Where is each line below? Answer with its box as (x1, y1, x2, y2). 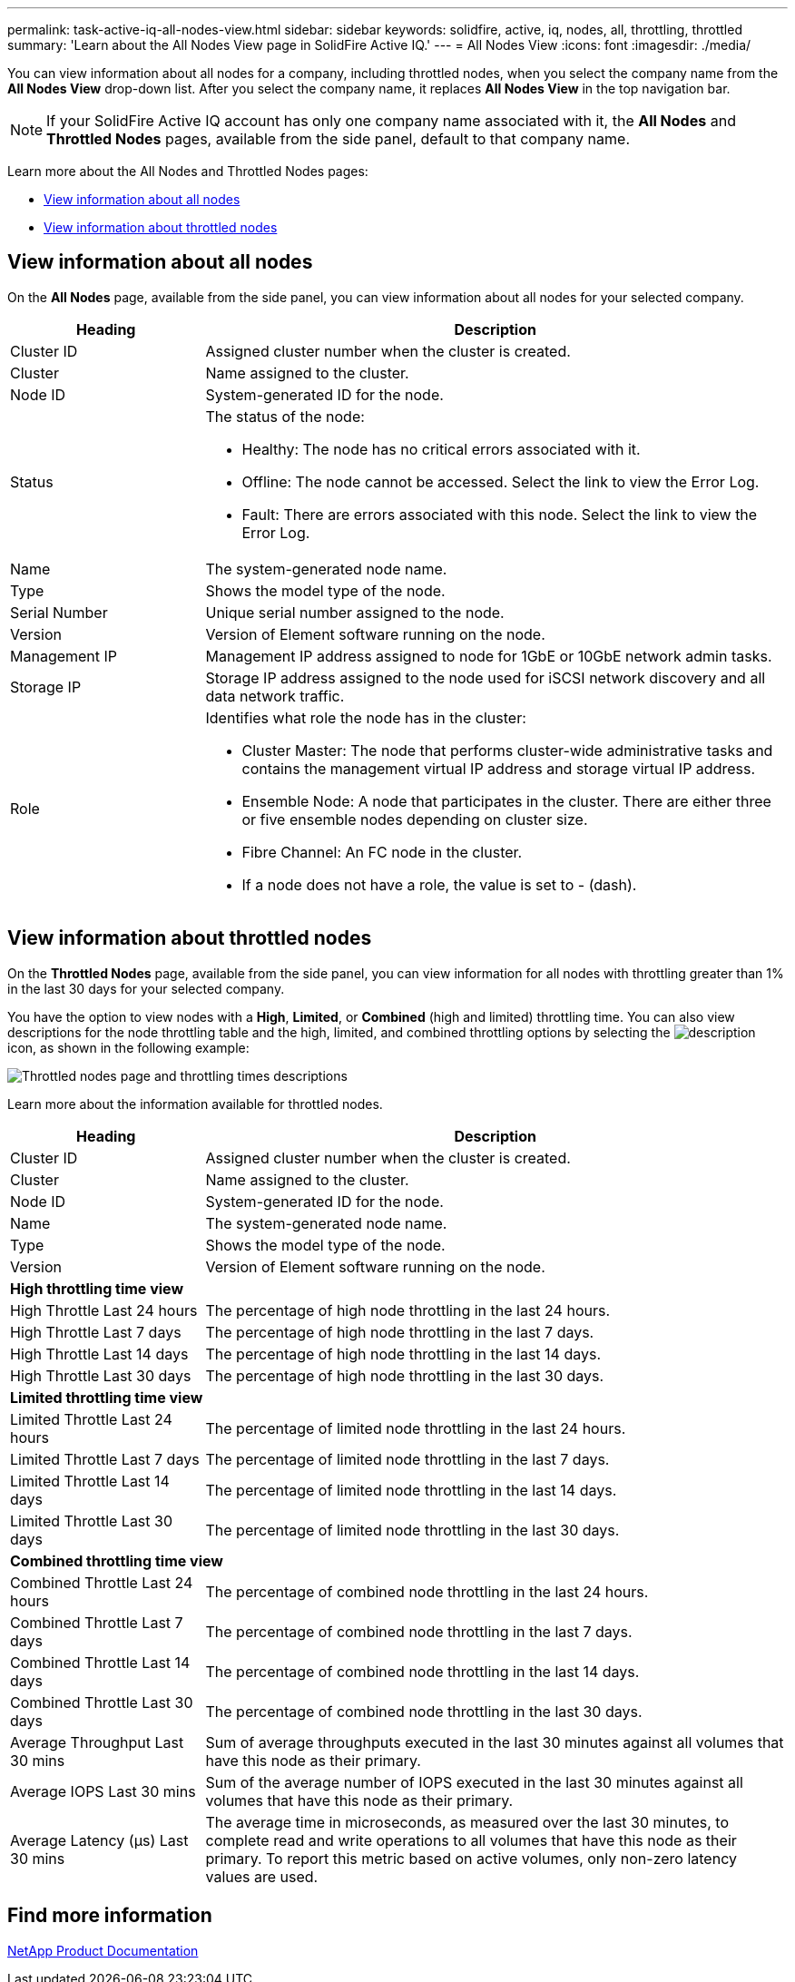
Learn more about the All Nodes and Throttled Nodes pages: (7, 163, 368, 179)
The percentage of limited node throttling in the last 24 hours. (205, 1418, 626, 1437)
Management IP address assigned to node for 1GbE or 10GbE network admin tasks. (205, 646, 772, 665)
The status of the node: (205, 407, 365, 426)
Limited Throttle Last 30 (10, 1511, 173, 1530)
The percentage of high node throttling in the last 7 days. (205, 1322, 594, 1341)
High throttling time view (10, 1279, 184, 1298)
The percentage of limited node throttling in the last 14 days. (205, 1480, 617, 1499)
